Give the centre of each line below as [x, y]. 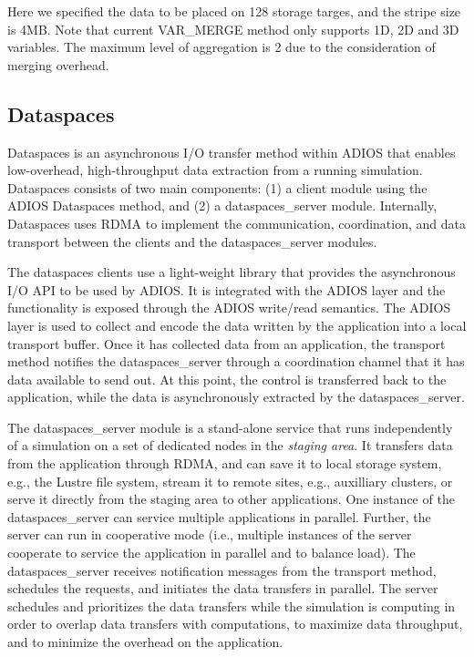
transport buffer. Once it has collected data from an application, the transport [227, 343]
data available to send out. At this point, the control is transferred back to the [227, 379]
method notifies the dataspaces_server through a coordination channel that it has [236, 361]
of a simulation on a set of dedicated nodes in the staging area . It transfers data [230, 445]
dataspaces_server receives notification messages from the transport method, [222, 570]
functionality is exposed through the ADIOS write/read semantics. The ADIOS [229, 308]
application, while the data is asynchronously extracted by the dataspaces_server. [236, 397]
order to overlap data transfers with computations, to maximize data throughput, [235, 624]
